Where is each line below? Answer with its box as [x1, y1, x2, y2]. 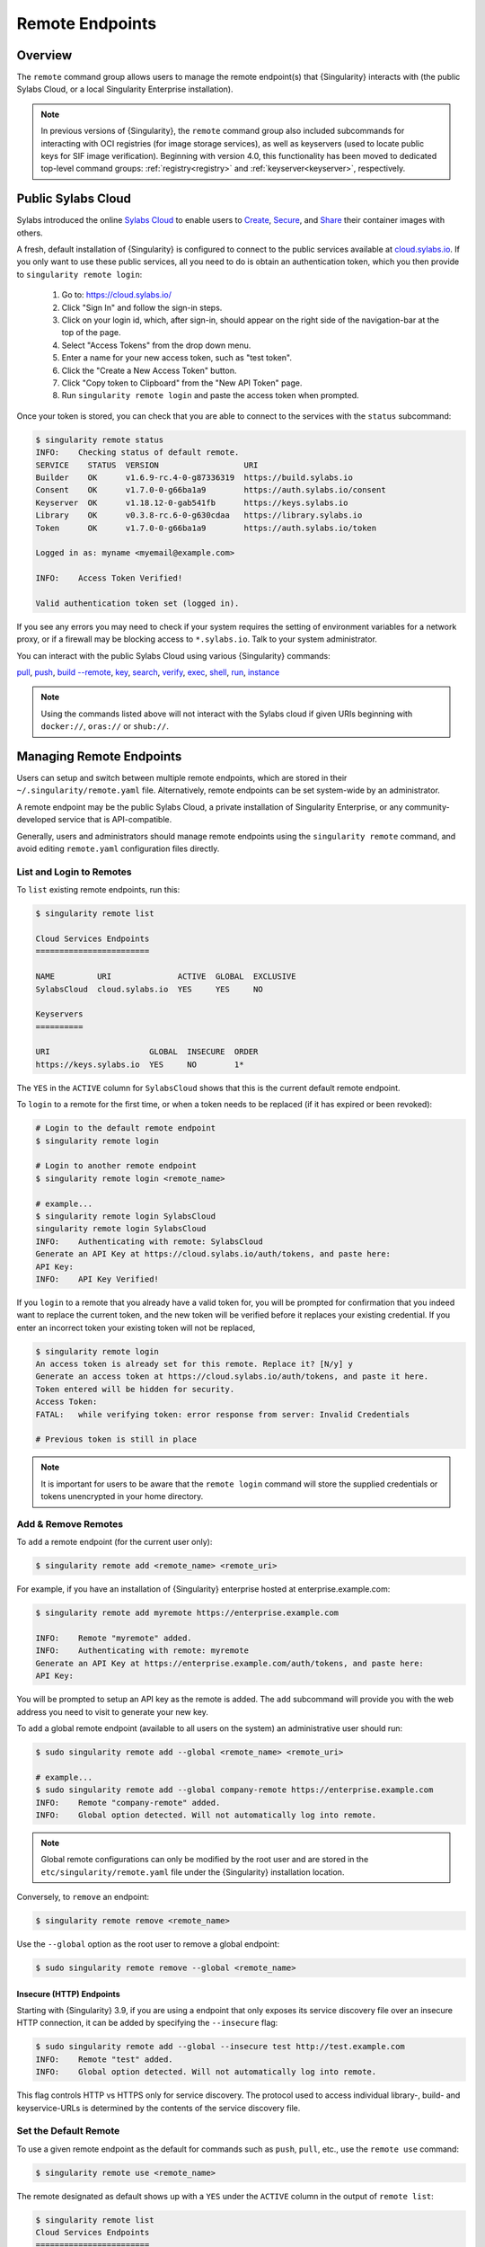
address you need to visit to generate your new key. [16, 1706, 208, 1717]
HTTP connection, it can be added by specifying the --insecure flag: [16, 2018, 278, 2029]
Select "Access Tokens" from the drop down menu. [61, 340, 251, 351]
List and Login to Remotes [16, 866, 132, 878]
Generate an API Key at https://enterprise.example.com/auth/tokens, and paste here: [35, 1658, 424, 1668]
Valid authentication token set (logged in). [35, 598, 240, 608]
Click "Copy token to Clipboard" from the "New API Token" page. [61, 377, 303, 388]
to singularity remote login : [16, 269, 143, 280]
